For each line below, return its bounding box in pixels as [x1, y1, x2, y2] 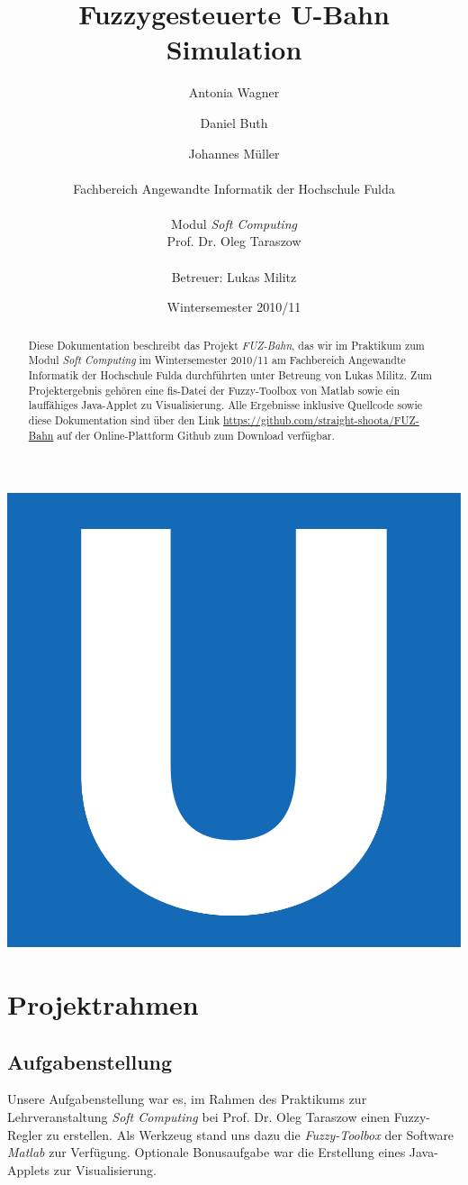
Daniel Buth [200, 113, 268, 132]
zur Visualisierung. [53, 1160, 157, 1179]
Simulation [166, 31, 302, 68]
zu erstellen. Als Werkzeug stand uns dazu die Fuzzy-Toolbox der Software [46, 1125, 454, 1144]
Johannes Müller [188, 143, 280, 162]
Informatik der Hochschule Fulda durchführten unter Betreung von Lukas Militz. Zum [28, 367, 432, 382]
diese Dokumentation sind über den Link [28, 412, 220, 427]
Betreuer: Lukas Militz [171, 267, 297, 286]
